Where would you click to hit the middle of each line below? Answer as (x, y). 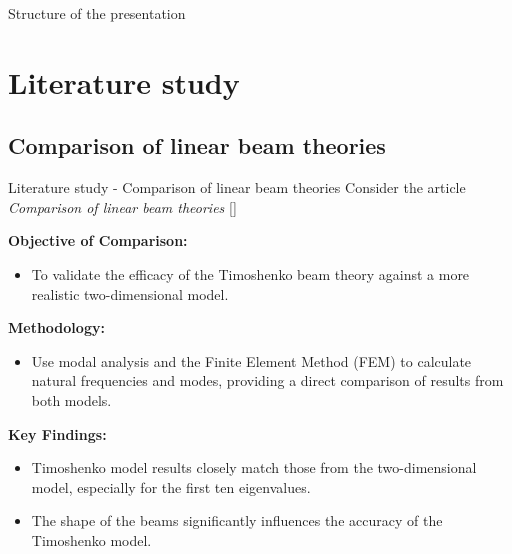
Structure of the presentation (97, 13)
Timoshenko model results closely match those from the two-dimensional (254, 467)
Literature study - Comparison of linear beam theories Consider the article (237, 187)
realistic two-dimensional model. (130, 293)
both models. (71, 399)
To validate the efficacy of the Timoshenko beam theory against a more (250, 273)
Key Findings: (57, 433)
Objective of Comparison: (98, 240)
